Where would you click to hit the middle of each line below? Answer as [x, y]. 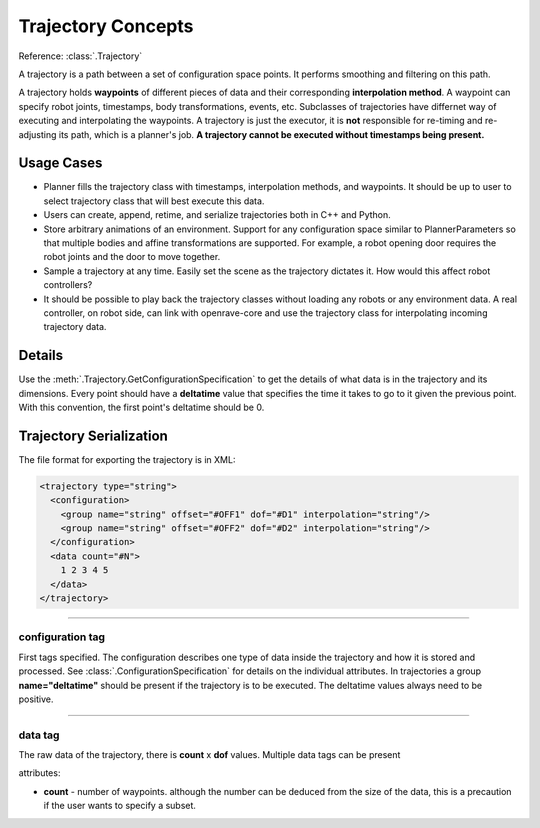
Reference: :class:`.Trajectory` [80, 56]
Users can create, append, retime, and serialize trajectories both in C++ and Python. [217, 215]
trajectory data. [75, 327]
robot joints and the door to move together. [132, 257]
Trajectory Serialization [93, 435]
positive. [36, 699]
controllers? [68, 285]
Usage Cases [60, 163]
